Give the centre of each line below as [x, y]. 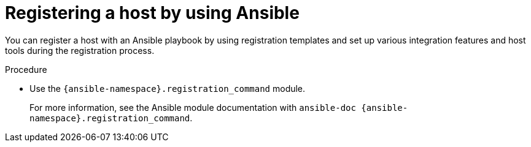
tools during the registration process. [80, 50]
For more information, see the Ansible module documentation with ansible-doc [193, 107]
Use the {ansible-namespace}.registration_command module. [168, 88]
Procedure [26, 69]
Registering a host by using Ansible [152, 13]
